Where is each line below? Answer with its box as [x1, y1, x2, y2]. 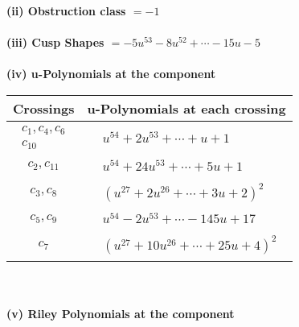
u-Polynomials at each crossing [87, 98, 286, 118]
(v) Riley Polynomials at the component [6, 304, 235, 321]
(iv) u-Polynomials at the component [6, 65, 216, 82]
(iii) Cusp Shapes [6, 34, 104, 51]
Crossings [13, 98, 75, 118]
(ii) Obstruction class [6, 2, 126, 19]
